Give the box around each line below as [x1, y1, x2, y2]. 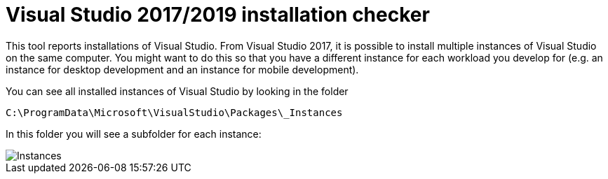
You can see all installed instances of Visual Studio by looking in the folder [6, 85, 349, 97]
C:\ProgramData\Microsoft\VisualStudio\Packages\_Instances [6, 106, 343, 118]
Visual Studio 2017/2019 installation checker [6, 3, 430, 27]
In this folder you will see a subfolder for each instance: [6, 127, 262, 140]
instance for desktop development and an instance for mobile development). [6, 63, 359, 76]
